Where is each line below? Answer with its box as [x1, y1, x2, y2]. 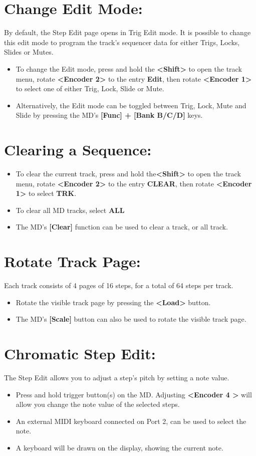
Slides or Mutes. [4, 47, 54, 57]
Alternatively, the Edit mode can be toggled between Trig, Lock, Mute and [16, 100, 246, 110]
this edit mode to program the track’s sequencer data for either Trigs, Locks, [4, 37, 240, 47]
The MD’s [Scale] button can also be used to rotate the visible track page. [16, 314, 246, 324]
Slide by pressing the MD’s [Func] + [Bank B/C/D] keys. [16, 110, 203, 120]
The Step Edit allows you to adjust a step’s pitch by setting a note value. [4, 372, 229, 382]
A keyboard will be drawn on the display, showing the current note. [16, 442, 223, 452]
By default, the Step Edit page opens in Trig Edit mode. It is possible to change [4, 27, 251, 38]
